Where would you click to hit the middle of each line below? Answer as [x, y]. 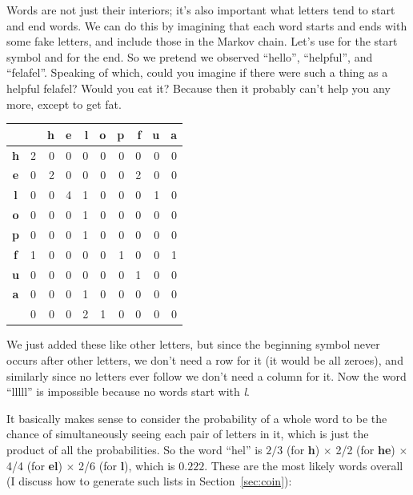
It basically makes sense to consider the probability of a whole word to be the [197, 418]
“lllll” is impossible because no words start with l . [128, 391]
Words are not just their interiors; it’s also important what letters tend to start [201, 10]
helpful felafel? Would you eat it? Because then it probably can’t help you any [198, 88]
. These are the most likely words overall [304, 465]
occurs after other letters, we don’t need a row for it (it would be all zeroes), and [205, 359]
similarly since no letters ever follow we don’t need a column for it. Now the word [206, 375]
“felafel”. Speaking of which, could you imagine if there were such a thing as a [197, 72]
